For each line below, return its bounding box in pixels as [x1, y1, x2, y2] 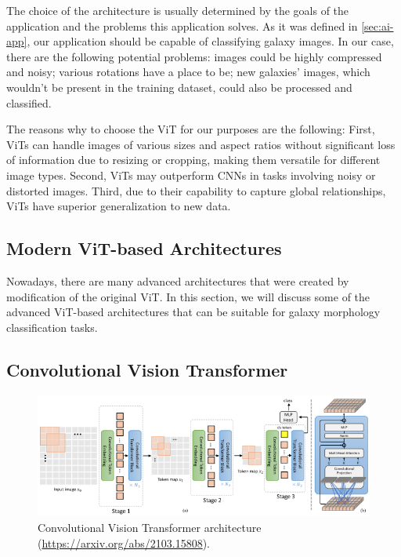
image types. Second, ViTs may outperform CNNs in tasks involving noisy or [6, 166, 376, 183]
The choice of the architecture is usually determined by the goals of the [6, 2, 349, 18]
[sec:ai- [361, 17, 394, 34]
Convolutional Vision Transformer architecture [38, 519, 262, 535]
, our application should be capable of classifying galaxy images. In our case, [27, 33, 394, 49]
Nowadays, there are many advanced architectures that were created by [6, 272, 349, 289]
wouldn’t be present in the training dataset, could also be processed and [6, 78, 352, 95]
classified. [6, 94, 52, 111]
